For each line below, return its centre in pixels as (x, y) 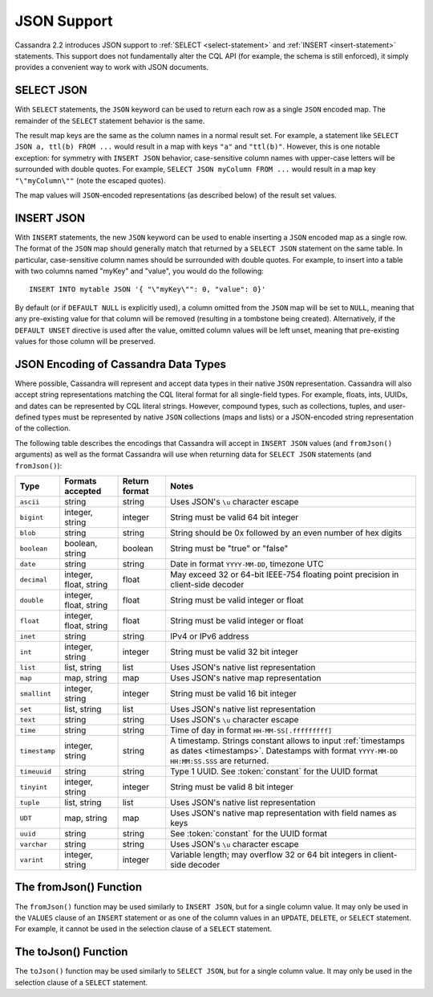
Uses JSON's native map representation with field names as (283, 813)
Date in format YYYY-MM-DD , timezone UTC (247, 564)
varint (32, 860)
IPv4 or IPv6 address (209, 636)
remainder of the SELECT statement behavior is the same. (110, 121)
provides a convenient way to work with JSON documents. (111, 67)
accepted (83, 492)
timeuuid (36, 771)
